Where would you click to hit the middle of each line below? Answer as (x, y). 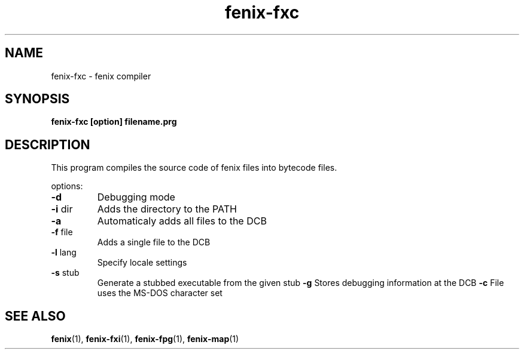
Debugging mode (136, 197)
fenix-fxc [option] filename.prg (114, 122)
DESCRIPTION (48, 144)
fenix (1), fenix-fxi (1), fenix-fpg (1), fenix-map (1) (145, 339)
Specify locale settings (142, 263)
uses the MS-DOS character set (160, 293)
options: (67, 186)
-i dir (62, 209)
